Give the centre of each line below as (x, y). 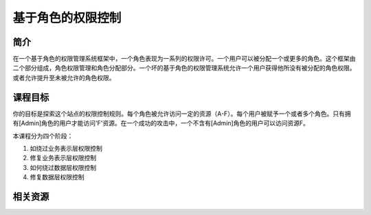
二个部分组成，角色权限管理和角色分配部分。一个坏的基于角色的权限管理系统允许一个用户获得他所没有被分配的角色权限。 (184, 68)
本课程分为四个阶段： (43, 136)
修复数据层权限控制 (57, 177)
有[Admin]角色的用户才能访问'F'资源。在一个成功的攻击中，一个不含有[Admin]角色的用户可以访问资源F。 (161, 123)
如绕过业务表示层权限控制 (66, 148)
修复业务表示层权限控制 (63, 158)
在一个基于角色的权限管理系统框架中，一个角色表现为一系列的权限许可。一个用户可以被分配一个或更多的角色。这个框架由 (184, 59)
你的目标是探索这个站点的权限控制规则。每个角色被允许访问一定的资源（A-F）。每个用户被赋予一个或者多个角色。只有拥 (182, 114)
